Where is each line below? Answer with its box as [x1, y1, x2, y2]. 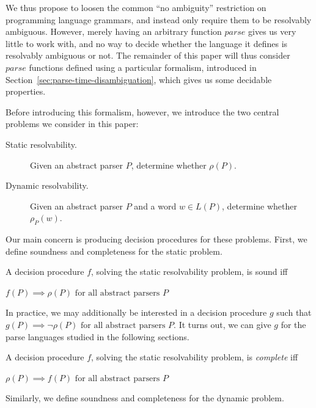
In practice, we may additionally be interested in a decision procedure [6, 306, 267, 319]
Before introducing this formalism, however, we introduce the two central [6, 105, 279, 118]
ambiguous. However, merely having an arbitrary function [6, 25, 222, 38]
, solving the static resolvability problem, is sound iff [91, 265, 288, 278]
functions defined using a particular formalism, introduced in [29, 60, 257, 73]
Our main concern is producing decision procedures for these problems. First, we [6, 233, 307, 246]
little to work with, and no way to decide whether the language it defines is [6, 37, 288, 49]
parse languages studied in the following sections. [6, 330, 189, 343]
